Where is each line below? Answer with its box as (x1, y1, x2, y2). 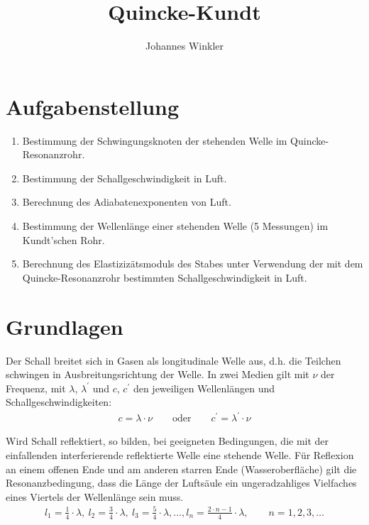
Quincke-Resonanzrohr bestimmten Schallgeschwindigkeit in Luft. (22, 270, 307, 284)
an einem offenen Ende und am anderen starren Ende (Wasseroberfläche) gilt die (6, 461, 357, 476)
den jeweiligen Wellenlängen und (133, 380, 275, 395)
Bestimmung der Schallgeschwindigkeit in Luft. (22, 170, 227, 185)
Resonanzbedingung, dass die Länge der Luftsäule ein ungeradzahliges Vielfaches (6, 475, 357, 490)
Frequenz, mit (6, 380, 66, 395)
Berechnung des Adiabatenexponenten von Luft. (22, 194, 231, 209)
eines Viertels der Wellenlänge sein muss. (6, 489, 184, 504)
